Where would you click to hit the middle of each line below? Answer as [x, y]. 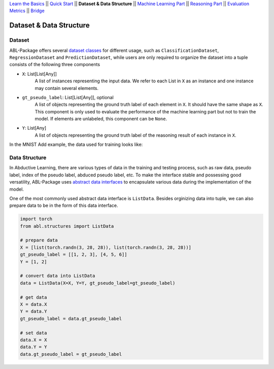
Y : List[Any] [34, 128]
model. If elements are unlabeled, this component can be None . [101, 119]
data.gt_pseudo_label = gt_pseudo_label [71, 354]
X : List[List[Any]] [39, 74]
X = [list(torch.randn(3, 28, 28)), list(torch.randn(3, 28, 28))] [106, 247]
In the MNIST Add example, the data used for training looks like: [76, 144]
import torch [36, 219]
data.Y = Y [33, 347]
